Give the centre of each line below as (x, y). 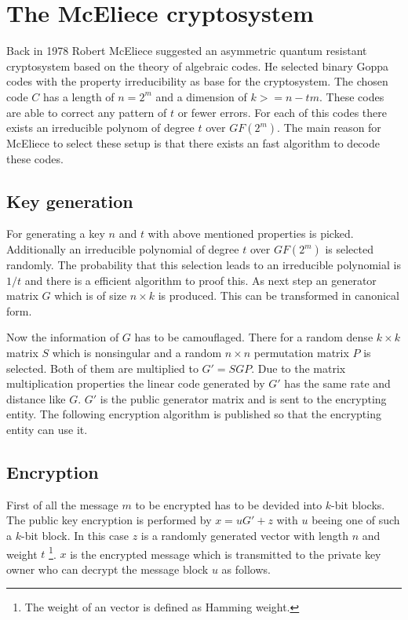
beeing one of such (356, 520)
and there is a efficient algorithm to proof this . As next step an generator (200, 280)
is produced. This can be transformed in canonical (279, 295)
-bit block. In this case (75, 535)
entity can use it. (47, 430)
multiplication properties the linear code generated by (136, 383)
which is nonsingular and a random (137, 353)
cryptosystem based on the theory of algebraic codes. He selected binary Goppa (198, 66)
